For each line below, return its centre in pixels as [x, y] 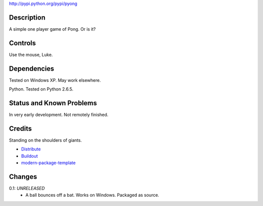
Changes [23, 177]
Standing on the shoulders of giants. [46, 140]
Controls [22, 43]
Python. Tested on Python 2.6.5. [41, 89]
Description [27, 17]
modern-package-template [48, 163]
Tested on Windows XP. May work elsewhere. [55, 80]
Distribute [31, 149]
